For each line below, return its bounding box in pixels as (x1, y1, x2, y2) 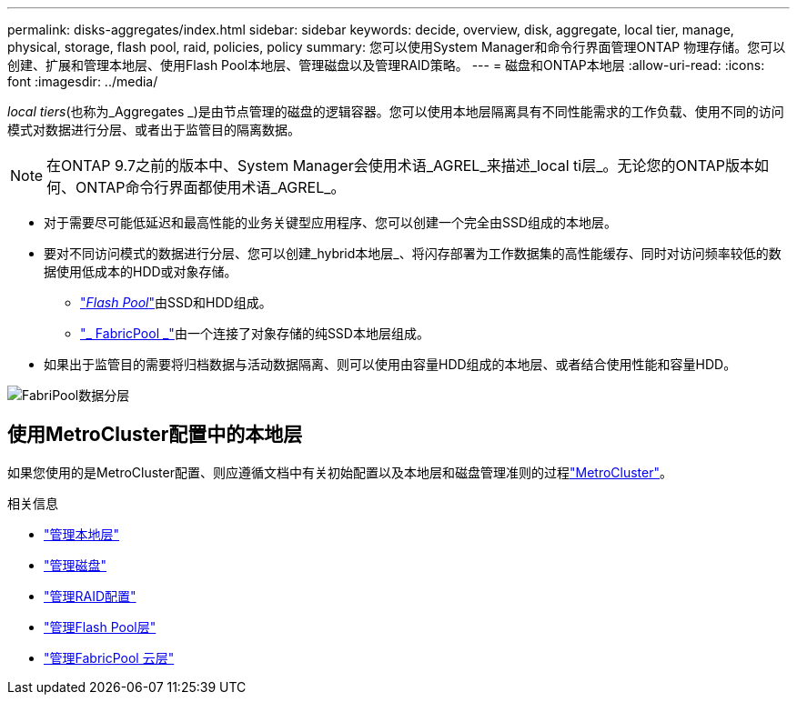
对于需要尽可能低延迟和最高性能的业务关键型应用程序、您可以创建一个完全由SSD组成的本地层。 (44, 215, 618, 230)
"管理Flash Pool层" (44, 618, 156, 635)
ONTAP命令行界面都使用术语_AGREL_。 (76, 178, 346, 196)
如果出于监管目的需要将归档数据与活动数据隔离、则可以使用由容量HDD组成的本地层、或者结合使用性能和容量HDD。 (44, 356, 737, 372)
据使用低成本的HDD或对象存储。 (44, 264, 237, 279)
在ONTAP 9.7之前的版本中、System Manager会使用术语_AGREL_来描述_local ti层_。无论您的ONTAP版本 (46, 156, 755, 175)
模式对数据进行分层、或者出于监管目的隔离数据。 (7, 122, 300, 137)
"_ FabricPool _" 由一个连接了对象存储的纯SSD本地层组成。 (80, 326, 429, 341)
